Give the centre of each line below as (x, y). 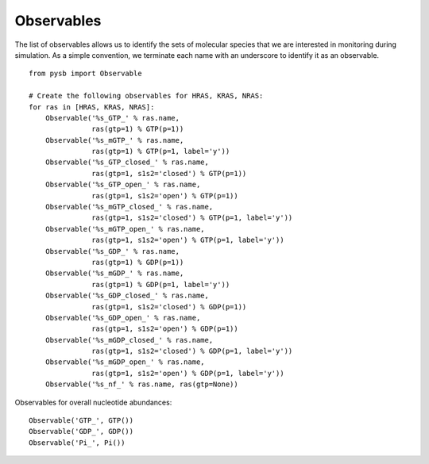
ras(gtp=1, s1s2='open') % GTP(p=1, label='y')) (188, 240)
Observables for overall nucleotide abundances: (93, 402)
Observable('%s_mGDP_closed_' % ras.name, (129, 340)
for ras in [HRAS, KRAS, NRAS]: (92, 107)
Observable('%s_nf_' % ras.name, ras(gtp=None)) (141, 384)
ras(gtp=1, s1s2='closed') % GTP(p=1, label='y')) (192, 218)
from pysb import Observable (85, 74)
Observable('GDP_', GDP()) (81, 431)
